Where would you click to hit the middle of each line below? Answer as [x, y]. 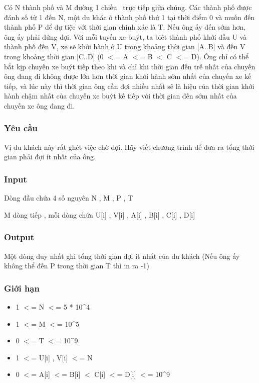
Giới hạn [22, 288]
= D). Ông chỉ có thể [216, 56]
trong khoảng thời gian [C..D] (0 [54, 56]
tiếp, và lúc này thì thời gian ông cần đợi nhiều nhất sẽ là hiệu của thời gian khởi [129, 86]
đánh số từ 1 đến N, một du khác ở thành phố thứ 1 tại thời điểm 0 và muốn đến [129, 17]
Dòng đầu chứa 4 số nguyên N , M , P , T [69, 198]
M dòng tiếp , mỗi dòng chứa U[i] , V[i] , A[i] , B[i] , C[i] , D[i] [100, 214]
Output [19, 237]
